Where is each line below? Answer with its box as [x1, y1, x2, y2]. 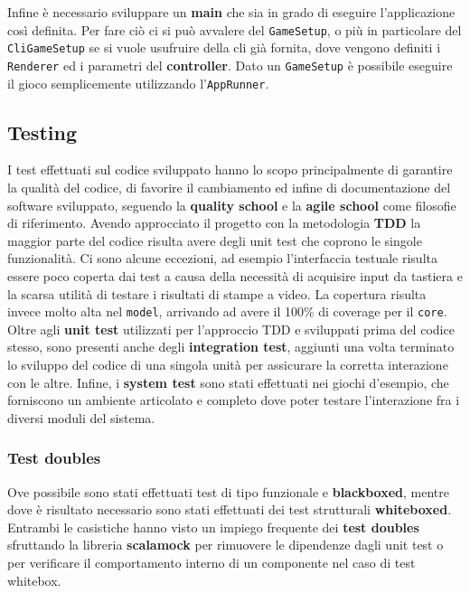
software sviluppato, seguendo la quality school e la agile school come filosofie [7, 195, 456, 214]
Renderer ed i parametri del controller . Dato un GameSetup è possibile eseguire [7, 55, 453, 74]
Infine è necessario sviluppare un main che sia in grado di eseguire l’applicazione [7, 3, 456, 21]
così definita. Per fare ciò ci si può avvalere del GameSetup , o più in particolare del [7, 20, 462, 39]
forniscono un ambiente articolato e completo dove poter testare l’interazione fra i [7, 391, 460, 409]
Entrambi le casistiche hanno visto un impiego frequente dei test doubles [7, 517, 419, 536]
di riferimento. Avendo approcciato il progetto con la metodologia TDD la [7, 213, 421, 232]
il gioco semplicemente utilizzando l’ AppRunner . [7, 73, 269, 92]
